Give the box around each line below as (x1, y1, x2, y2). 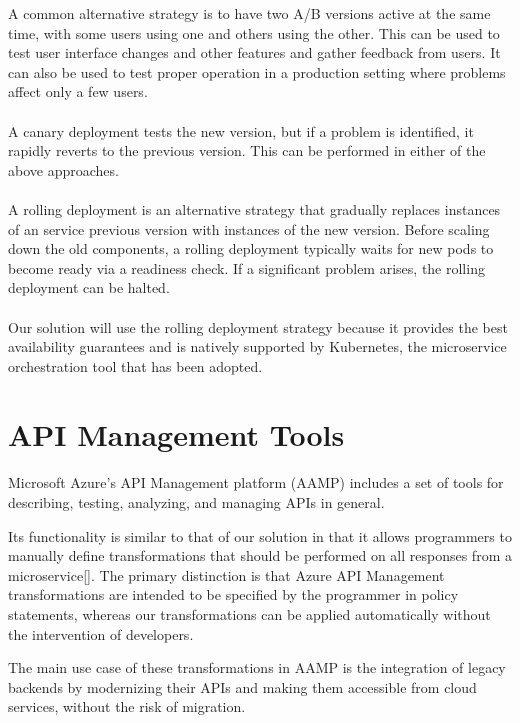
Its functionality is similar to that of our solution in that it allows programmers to (8, 525, 512, 546)
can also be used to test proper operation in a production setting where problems (8, 61, 506, 82)
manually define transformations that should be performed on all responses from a (8, 545, 512, 566)
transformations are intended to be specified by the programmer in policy (8, 584, 459, 605)
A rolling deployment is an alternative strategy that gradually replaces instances (8, 198, 501, 219)
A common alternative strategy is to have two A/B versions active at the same (8, 3, 491, 23)
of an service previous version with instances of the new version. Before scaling (8, 218, 490, 239)
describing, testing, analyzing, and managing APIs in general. (8, 492, 385, 512)
